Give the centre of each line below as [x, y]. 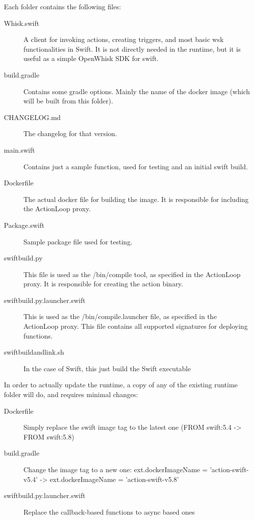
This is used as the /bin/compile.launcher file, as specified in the [120, 316]
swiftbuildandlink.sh [34, 352]
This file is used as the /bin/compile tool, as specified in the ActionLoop [132, 274]
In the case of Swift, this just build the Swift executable [107, 368]
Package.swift [24, 225]
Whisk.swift [22, 23]
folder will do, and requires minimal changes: [71, 394]
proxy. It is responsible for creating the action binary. [103, 284]
